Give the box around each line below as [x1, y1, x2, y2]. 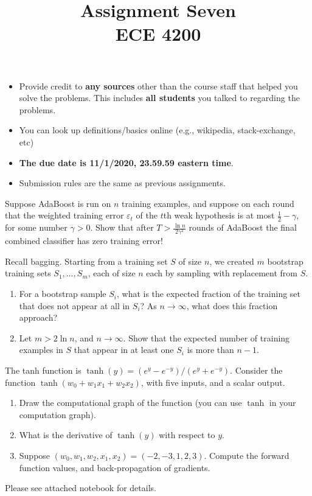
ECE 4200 [115, 21, 201, 46]
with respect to [159, 428, 215, 441]
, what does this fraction [186, 299, 278, 312]
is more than [187, 343, 234, 356]
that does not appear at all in [19, 299, 130, 312]
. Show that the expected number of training [123, 331, 290, 344]
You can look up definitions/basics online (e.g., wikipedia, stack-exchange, [19, 124, 296, 136]
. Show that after [90, 221, 154, 234]
